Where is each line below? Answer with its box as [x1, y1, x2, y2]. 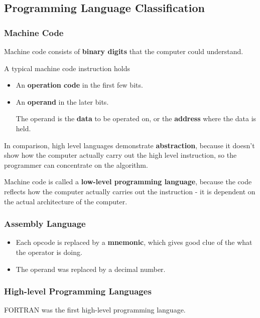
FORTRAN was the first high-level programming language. [4, 304, 186, 315]
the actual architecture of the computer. [4, 196, 127, 206]
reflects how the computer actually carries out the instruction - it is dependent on [4, 186, 255, 196]
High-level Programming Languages [4, 285, 152, 297]
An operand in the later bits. [16, 96, 109, 107]
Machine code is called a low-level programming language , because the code [4, 176, 252, 187]
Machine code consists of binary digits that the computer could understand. [4, 46, 243, 56]
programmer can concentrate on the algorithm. [4, 159, 148, 170]
